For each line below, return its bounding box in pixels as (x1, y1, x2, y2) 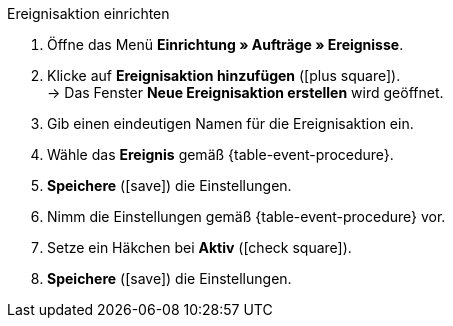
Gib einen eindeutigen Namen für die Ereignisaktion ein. (47, 115, 414, 132)
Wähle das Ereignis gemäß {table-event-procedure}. (47, 146, 394, 163)
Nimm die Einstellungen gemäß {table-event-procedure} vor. (47, 208, 446, 225)
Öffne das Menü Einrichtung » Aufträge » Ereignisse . (47, 36, 404, 53)
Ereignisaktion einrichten (7, 5, 170, 22)
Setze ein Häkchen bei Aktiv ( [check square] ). (47, 239, 352, 256)
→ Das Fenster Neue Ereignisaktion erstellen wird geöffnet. (47, 84, 444, 101)
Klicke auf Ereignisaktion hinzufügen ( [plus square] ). (47, 67, 401, 84)
